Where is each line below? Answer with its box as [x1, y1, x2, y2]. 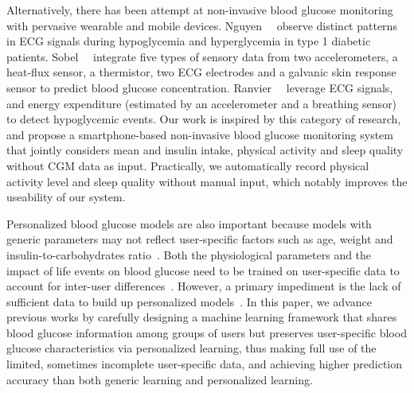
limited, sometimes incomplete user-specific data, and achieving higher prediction [6, 356, 403, 372]
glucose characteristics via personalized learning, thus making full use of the [6, 340, 377, 356]
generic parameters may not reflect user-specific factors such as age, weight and [6, 231, 393, 247]
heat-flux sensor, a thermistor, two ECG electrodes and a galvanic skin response [6, 64, 396, 80]
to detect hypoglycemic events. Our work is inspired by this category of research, [6, 111, 401, 127]
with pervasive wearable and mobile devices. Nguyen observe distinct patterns [6, 17, 397, 33]
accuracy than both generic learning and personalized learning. [6, 371, 313, 387]
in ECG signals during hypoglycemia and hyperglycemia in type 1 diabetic [6, 33, 371, 49]
